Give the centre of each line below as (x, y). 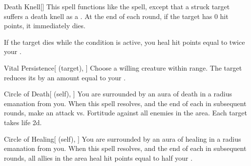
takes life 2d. (23, 122)
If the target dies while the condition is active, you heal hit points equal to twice (125, 42)
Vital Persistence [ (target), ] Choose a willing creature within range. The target (123, 67)
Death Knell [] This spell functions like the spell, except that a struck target (117, 6)
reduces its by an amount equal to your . (65, 77)
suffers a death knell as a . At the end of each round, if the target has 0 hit (116, 16)
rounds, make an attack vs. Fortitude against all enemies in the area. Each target (125, 113)
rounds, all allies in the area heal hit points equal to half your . (98, 157)
